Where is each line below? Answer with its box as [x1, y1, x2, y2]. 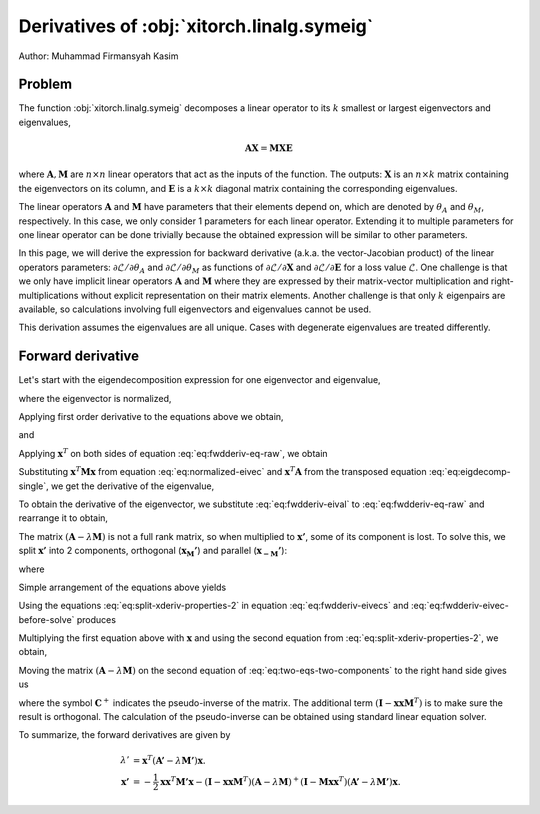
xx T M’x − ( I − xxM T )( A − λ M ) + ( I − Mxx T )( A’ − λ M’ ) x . [160, 775, 401, 787]
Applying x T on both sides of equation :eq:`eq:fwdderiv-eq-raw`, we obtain [18, 446, 329, 459]
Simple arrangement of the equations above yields [18, 581, 227, 593]
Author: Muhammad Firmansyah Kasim [18, 50, 179, 62]
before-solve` [18, 613, 75, 625]
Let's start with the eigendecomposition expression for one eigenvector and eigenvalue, [18, 374, 381, 386]
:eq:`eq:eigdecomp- [428, 466, 512, 478]
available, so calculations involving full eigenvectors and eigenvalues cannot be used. [18, 303, 372, 315]
